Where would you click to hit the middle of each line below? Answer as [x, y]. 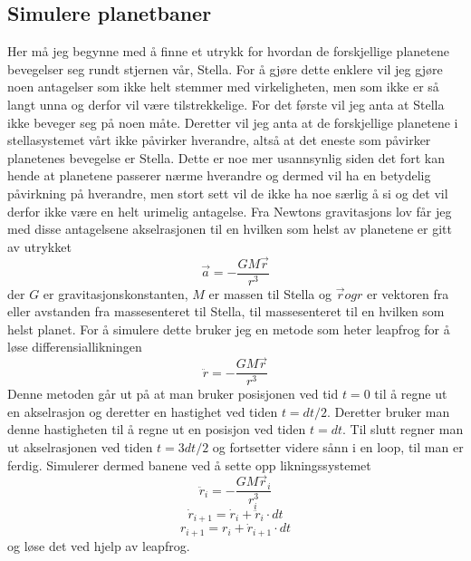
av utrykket [39, 246]
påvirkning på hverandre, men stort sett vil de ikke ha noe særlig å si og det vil [228, 193]
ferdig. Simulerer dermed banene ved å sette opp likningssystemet [189, 464]
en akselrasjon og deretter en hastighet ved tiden [143, 411]
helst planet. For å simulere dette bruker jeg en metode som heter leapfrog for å [229, 329]
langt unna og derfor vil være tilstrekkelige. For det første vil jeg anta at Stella [226, 104]
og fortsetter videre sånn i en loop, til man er [338, 447]
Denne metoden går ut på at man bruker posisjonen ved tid [173, 394]
